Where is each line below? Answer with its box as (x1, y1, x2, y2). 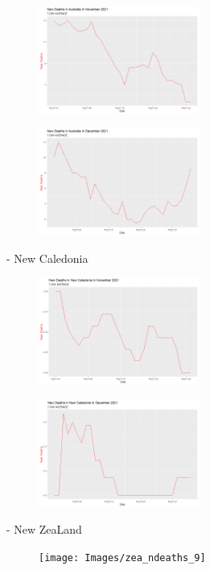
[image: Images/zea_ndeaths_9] (39, 551, 206, 564)
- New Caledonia (6, 249, 89, 266)
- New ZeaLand (6, 521, 82, 538)
